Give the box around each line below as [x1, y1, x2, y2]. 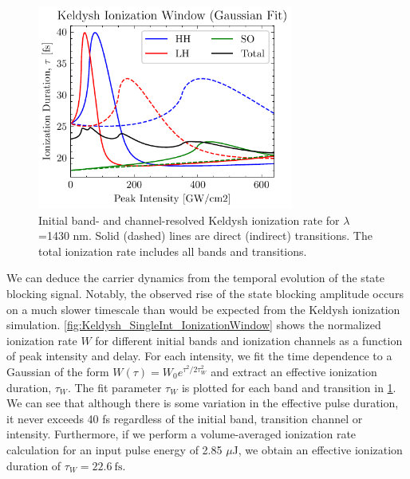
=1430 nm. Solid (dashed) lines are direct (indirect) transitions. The [38, 227, 373, 244]
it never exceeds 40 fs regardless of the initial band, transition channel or [6, 410, 363, 426]
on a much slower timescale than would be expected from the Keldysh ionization [6, 300, 400, 317]
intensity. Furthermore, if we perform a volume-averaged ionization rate [6, 426, 357, 442]
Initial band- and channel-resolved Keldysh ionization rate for [38, 211, 340, 228]
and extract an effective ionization [211, 363, 377, 379]
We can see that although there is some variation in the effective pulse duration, [6, 395, 399, 411]
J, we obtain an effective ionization [232, 441, 403, 457]
